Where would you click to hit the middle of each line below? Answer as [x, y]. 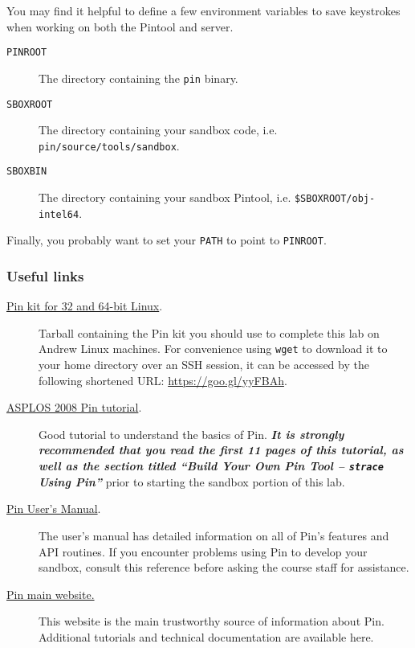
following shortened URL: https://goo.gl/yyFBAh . [163, 380]
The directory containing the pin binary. [138, 78]
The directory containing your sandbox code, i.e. [158, 130]
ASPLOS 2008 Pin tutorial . [74, 407]
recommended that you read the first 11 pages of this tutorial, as [221, 450]
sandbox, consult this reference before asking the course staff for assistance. [224, 567]
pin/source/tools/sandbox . [109, 145]
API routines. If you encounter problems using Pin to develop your [203, 551]
